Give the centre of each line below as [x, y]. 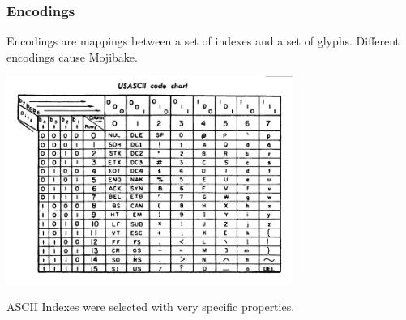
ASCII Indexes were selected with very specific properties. [151, 307]
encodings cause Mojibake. [72, 56]
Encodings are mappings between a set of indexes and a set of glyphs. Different [203, 41]
